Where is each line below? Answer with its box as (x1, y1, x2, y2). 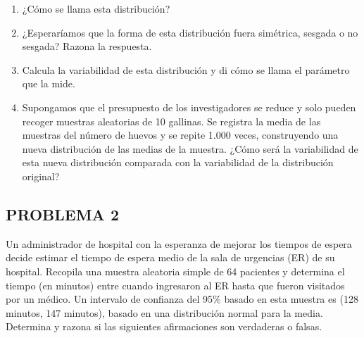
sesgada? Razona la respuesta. (22, 39, 152, 54)
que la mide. (22, 76, 75, 91)
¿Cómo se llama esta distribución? (22, 1, 170, 15)
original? (22, 168, 60, 183)
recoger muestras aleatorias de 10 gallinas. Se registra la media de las (22, 113, 321, 128)
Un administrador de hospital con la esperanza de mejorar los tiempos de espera (6, 236, 352, 251)
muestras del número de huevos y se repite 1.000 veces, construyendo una (22, 127, 339, 142)
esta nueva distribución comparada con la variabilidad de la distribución (22, 155, 334, 170)
